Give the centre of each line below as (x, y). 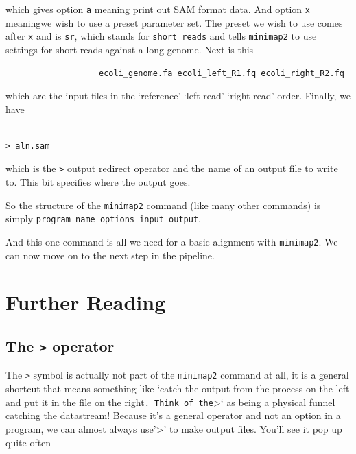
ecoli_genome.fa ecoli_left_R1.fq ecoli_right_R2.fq (222, 73)
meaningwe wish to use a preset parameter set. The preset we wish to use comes (174, 22)
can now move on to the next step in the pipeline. (110, 255)
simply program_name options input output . (103, 218)
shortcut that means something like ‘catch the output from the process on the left (178, 389)
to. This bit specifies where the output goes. (98, 182)
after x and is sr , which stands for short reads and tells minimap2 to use (161, 36)
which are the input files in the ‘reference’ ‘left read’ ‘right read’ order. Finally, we (178, 96)
